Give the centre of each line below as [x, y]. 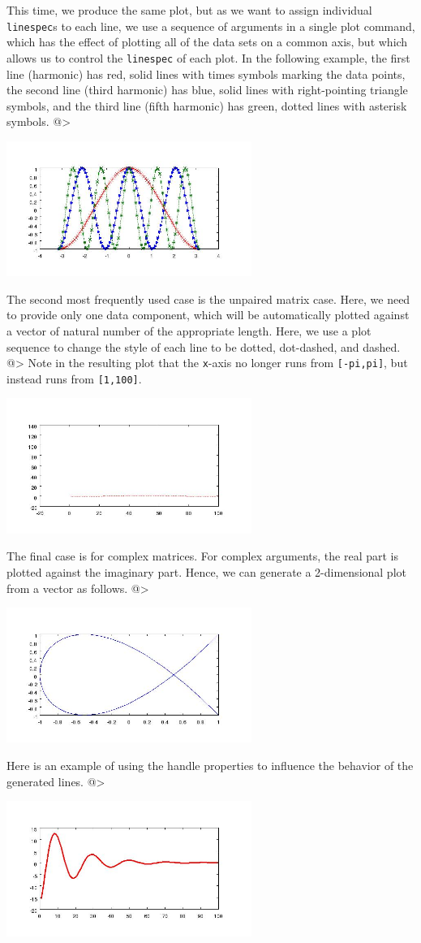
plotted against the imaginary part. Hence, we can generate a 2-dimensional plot [206, 571]
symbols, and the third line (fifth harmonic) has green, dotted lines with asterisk [207, 105]
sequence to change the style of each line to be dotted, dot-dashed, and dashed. [204, 346]
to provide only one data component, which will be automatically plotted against [208, 315]
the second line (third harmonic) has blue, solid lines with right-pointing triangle [207, 90]
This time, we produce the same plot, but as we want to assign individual [189, 10]
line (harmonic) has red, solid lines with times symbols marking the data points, [206, 74]
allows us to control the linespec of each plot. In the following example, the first [208, 57]
